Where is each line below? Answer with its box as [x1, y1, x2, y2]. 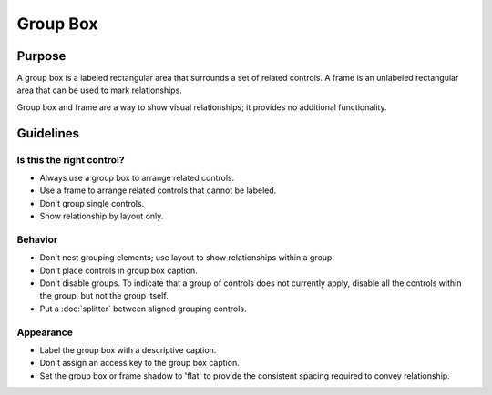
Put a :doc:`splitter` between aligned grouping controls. [39, 303, 247, 314]
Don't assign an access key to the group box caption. [39, 358, 241, 369]
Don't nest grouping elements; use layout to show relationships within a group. [39, 252, 334, 263]
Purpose [16, 48, 67, 64]
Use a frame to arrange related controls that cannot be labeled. [39, 185, 277, 196]
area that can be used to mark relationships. [16, 85, 182, 96]
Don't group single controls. [39, 197, 145, 208]
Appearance [16, 326, 73, 339]
